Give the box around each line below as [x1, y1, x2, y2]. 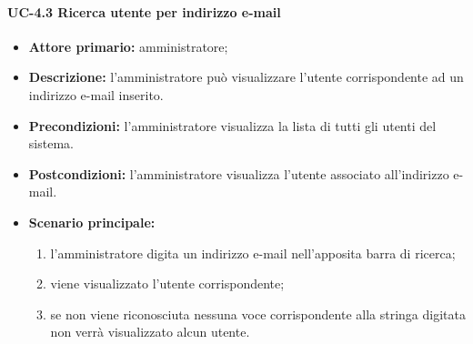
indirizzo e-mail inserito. [28, 85, 164, 104]
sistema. [28, 134, 74, 153]
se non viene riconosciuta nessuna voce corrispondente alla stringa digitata [50, 304, 466, 323]
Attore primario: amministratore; [28, 36, 228, 56]
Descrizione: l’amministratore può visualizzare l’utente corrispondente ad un [28, 67, 464, 86]
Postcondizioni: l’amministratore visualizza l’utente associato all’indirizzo [28, 164, 449, 183]
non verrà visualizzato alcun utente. [50, 322, 250, 341]
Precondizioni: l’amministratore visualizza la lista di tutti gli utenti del [28, 116, 437, 135]
